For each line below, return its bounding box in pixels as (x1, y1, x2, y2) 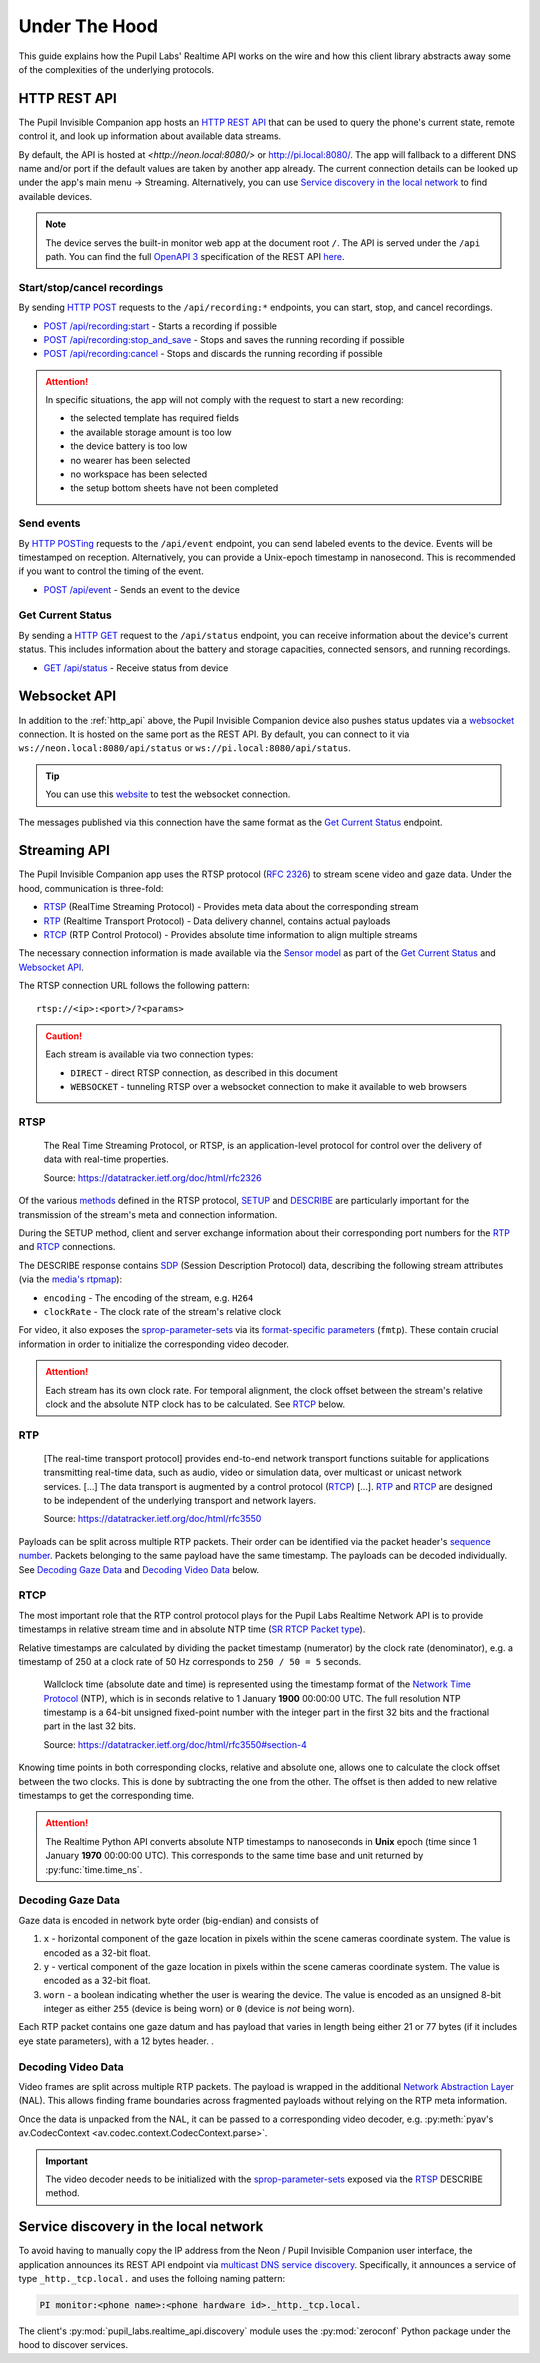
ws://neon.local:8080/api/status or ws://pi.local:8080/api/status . (18, 742, 352, 754)
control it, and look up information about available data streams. (18, 130, 282, 142)
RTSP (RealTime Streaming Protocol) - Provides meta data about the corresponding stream (43, 901, 419, 913)
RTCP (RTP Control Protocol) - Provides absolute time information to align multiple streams (43, 928, 418, 940)
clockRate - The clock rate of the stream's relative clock (43, 1305, 282, 1317)
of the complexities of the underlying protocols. (18, 63, 215, 75)
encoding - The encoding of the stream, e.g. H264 (43, 1291, 254, 1304)
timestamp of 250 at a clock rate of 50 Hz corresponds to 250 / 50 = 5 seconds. (18, 1655, 362, 1667)
